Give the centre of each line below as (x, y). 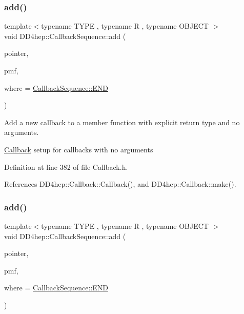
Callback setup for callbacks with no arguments (79, 149)
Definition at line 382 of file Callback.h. (66, 166)
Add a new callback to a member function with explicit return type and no (122, 122)
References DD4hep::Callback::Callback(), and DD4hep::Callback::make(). (120, 184)
